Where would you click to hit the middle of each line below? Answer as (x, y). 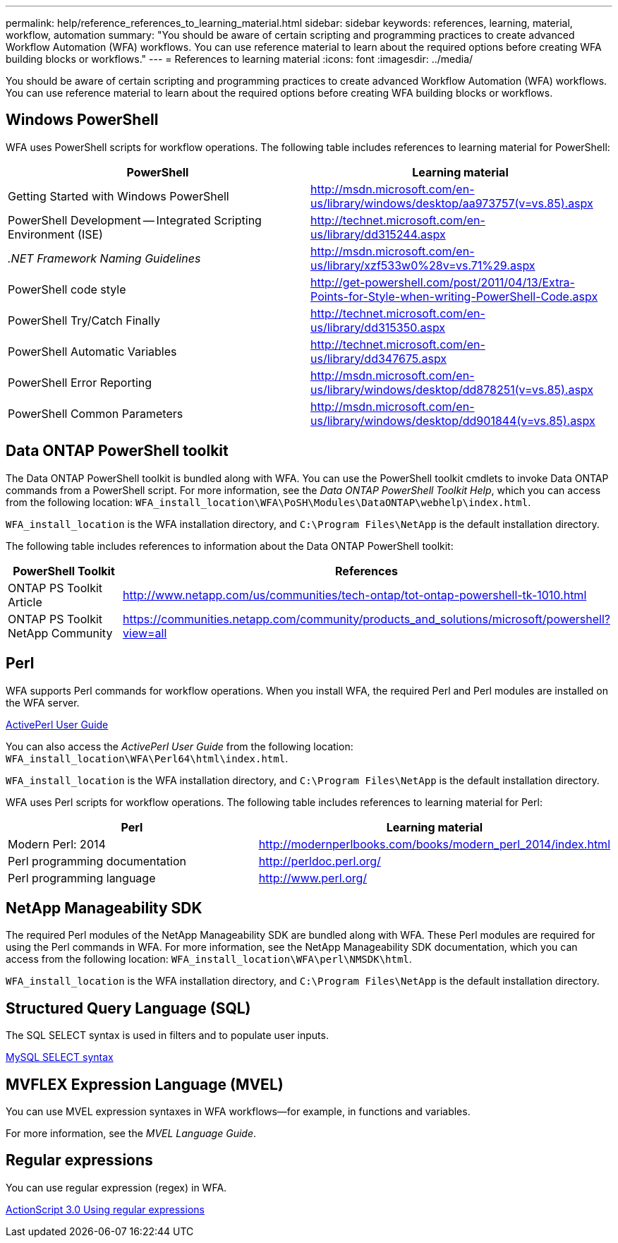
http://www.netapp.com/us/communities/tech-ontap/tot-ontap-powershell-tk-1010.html (355, 595)
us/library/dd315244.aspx (378, 234)
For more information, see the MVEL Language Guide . (131, 1134)
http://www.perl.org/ (313, 878)
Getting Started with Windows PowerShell (119, 196)
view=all (145, 633)
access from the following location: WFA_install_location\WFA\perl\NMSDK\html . (209, 959)
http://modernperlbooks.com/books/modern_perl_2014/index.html (434, 844)
